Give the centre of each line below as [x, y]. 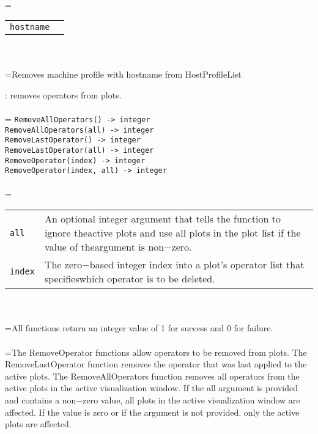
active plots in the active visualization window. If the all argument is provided [152, 388]
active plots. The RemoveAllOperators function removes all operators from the [152, 376]
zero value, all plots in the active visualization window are [191, 400]
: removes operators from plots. [63, 94]
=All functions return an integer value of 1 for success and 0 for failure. [139, 328]
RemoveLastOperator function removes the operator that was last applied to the [156, 364]
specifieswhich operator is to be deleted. [130, 279]
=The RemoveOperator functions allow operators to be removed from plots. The [156, 352]
